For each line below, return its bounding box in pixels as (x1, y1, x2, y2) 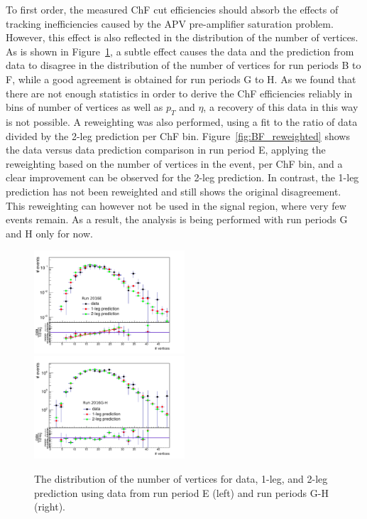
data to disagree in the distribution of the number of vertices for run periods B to (6, 58, 361, 73)
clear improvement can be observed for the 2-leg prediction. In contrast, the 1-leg (6, 170, 359, 185)
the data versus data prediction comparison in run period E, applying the (6, 142, 326, 157)
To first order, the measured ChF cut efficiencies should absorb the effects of (6, 2, 339, 16)
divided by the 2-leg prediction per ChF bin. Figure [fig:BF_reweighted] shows (6, 128, 350, 143)
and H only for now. (6, 225, 93, 240)
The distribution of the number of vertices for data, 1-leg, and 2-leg (34, 471, 328, 486)
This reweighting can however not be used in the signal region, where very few (6, 198, 346, 213)
